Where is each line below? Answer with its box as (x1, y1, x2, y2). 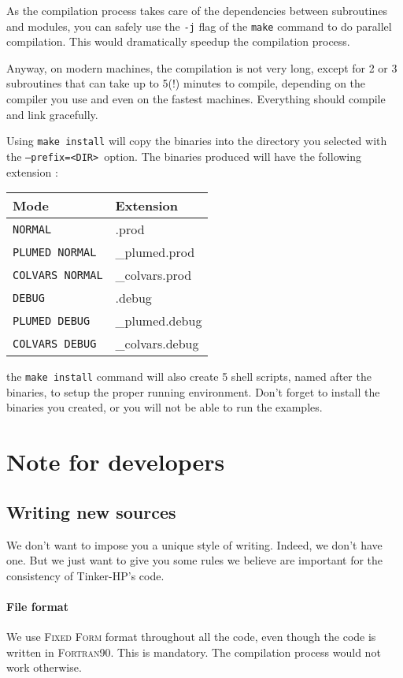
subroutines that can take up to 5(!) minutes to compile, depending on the (6, 75, 366, 91)
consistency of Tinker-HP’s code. (6, 567, 165, 583)
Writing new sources (6, 499, 176, 523)
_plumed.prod (115, 243, 195, 262)
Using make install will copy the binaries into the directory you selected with (6, 132, 387, 149)
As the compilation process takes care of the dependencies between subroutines (6, 2, 387, 18)
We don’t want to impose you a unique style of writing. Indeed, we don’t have (6, 536, 383, 553)
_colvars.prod (115, 266, 192, 285)
